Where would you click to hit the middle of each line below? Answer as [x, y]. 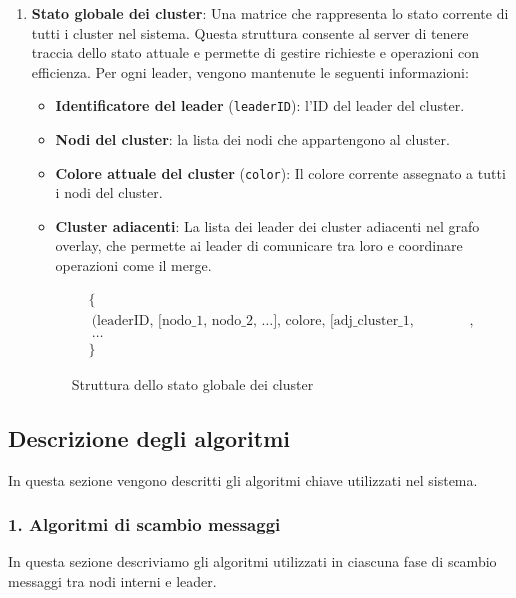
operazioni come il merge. [133, 265]
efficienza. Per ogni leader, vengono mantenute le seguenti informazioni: [250, 71]
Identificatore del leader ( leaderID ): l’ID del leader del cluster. [260, 105]
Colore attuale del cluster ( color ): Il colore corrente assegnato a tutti [280, 172]
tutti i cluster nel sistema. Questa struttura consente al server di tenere [250, 32]
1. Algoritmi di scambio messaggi [144, 524]
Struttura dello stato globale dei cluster [192, 383]
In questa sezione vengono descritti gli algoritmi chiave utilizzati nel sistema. [243, 479]
